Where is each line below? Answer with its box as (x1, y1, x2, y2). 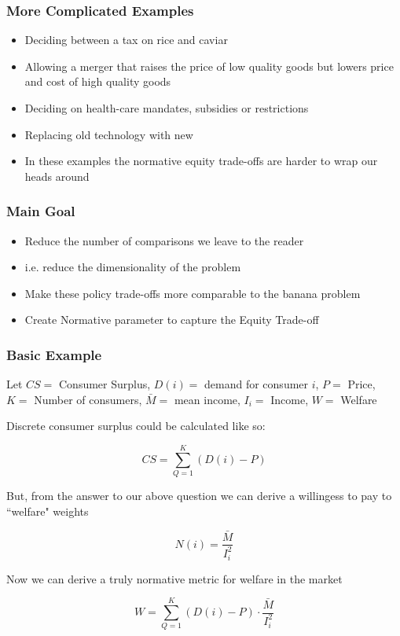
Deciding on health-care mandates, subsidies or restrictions (24, 100, 309, 116)
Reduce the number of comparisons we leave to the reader (24, 232, 304, 248)
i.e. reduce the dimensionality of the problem (24, 259, 241, 275)
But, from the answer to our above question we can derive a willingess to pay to (6, 487, 392, 504)
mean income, (174, 391, 240, 407)
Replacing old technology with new (24, 126, 193, 142)
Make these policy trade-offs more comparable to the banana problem (24, 285, 361, 301)
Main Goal (6, 201, 75, 221)
